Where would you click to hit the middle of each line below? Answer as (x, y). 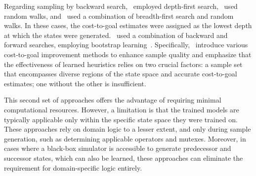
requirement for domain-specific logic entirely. (73, 167)
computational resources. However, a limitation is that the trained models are (122, 109)
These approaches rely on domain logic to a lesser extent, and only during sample (128, 129)
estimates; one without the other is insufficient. (75, 83)
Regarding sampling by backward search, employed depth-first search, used (121, 6)
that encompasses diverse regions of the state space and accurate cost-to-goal (121, 74)
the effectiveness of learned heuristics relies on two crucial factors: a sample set (123, 64)
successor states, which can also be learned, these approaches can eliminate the (124, 158)
